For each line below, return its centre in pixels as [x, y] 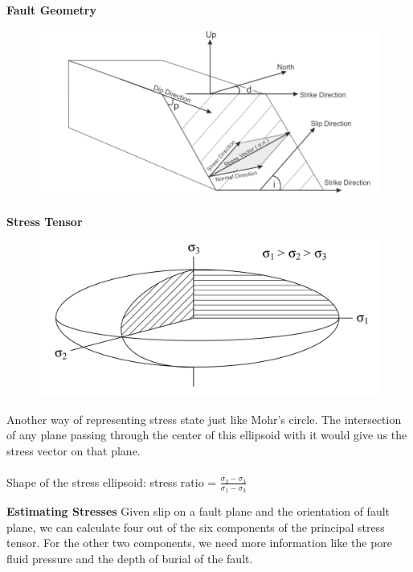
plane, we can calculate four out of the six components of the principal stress [196, 527]
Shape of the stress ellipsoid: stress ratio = [112, 481]
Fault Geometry [51, 10]
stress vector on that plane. [74, 450]
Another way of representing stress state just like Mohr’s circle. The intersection [204, 419]
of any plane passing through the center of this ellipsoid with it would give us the [207, 435]
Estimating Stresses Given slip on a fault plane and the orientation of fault [198, 511]
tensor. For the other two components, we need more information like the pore [200, 543]
